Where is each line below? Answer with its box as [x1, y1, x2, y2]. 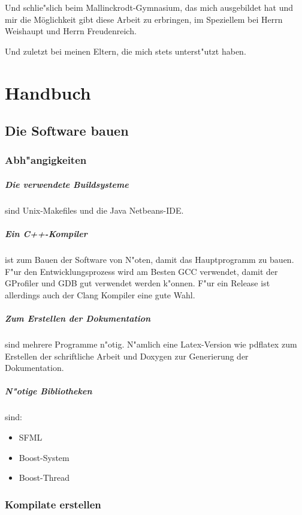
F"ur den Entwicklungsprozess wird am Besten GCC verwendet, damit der [5, 265, 278, 277]
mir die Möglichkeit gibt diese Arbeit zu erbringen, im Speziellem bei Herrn [5, 13, 283, 25]
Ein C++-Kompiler [5, 227, 87, 240]
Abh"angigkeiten [5, 152, 87, 167]
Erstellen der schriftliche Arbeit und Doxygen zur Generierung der [5, 349, 249, 362]
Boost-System [19, 451, 70, 463]
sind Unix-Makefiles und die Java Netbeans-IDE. [5, 203, 184, 216]
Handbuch [5, 80, 91, 104]
